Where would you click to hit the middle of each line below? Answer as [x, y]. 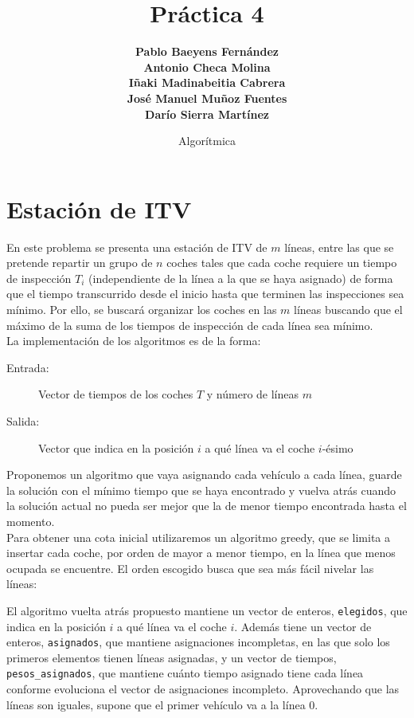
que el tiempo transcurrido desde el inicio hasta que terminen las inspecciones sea [205, 294]
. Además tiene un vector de [303, 626]
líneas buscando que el [348, 309]
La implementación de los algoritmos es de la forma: [134, 341]
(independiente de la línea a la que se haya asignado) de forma [241, 278]
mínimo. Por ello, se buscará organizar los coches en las [142, 309]
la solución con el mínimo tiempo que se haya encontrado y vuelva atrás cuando [201, 490]
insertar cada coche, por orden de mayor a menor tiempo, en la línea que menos [201, 553]
